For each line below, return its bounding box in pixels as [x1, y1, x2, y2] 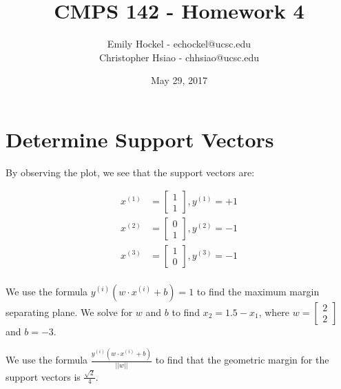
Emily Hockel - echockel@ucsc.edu [107, 36, 251, 51]
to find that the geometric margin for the [155, 353, 329, 367]
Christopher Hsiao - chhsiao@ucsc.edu [99, 50, 260, 64]
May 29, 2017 [150, 73, 208, 87]
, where [258, 304, 290, 319]
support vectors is [6, 369, 81, 383]
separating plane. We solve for [6, 304, 133, 319]
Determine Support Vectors [6, 125, 274, 153]
